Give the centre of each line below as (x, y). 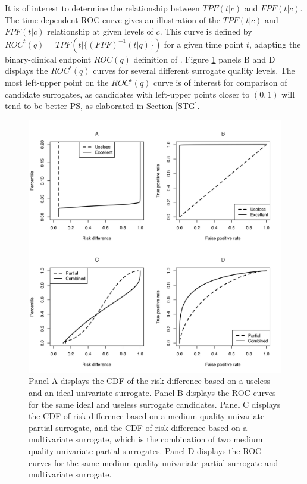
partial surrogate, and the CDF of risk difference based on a (138, 427)
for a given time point (204, 44)
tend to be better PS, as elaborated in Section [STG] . (102, 106)
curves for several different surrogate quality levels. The (194, 71)
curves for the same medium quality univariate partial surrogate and (153, 462)
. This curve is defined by (206, 31)
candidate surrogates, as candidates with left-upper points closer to (127, 94)
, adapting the (275, 44)
